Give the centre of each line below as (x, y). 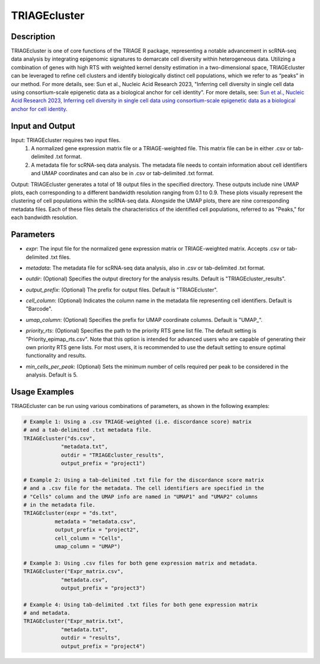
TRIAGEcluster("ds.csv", (60, 438)
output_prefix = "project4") (103, 646)
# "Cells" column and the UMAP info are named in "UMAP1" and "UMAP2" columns (140, 497)
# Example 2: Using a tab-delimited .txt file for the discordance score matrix (144, 480)
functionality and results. (56, 356)
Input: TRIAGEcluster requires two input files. (66, 140)
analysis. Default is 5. (52, 375)
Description (33, 37)
